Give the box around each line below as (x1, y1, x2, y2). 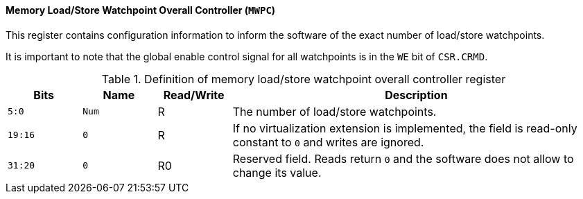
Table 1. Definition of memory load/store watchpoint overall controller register (101, 71, 506, 86)
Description (385, 87, 448, 102)
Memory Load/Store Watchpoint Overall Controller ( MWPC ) (6, 4, 276, 16)
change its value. (232, 165, 322, 180)
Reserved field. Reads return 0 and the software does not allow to (232, 151, 574, 166)
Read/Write (163, 87, 225, 102)
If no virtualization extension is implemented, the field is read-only (232, 121, 577, 135)
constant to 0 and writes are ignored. (232, 135, 424, 149)
